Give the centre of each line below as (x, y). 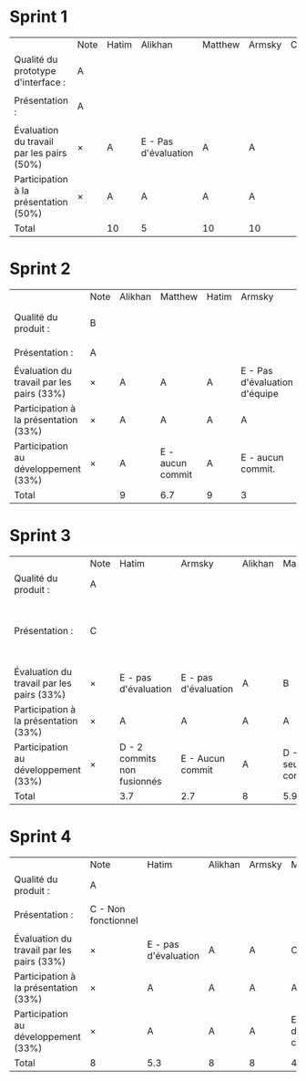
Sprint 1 (39, 17)
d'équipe (260, 393)
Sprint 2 (40, 269)
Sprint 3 (40, 536)
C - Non (107, 909)
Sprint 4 (41, 837)
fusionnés (141, 781)
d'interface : (40, 82)
